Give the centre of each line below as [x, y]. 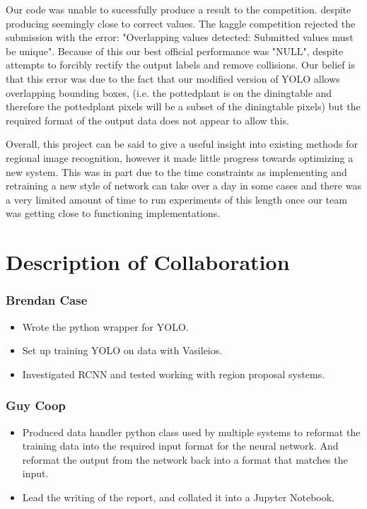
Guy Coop [36, 405]
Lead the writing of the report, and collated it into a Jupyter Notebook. [178, 497]
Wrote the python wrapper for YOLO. [105, 326]
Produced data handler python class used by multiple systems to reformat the [191, 432]
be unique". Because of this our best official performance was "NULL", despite [175, 51]
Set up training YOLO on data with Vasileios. [122, 350]
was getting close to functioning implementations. [113, 213]
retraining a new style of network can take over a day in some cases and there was [183, 186]
